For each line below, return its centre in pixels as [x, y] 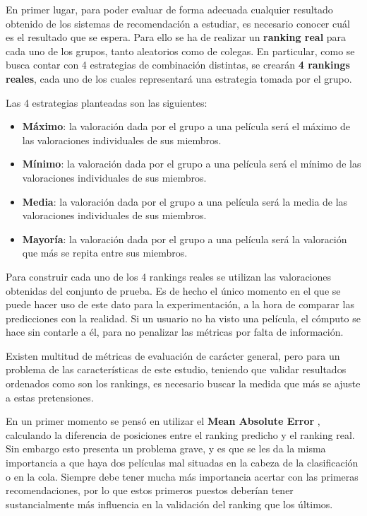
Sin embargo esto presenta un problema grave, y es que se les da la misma [166, 448]
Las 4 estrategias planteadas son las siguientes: [107, 102]
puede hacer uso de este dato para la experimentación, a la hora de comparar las [180, 304]
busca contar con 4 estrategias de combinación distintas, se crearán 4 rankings [178, 65]
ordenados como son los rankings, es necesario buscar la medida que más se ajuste [183, 383]
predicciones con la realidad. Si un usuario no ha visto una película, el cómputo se [183, 318]
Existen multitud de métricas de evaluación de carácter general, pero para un [173, 355]
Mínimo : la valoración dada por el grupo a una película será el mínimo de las [192, 164]
